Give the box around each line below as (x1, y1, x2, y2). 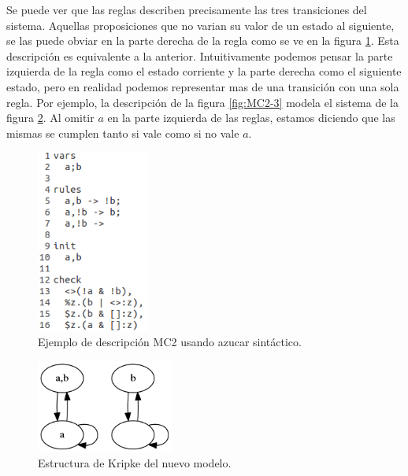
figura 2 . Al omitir (6, 109, 95, 126)
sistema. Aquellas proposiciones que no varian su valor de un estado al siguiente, (6, 17, 395, 33)
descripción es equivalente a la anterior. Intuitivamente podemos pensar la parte (6, 47, 393, 64)
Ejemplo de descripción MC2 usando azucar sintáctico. (38, 334, 302, 350)
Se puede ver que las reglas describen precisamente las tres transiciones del (6, 2, 367, 17)
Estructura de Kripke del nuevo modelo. (38, 455, 232, 471)
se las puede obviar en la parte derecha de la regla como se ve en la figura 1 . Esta (6, 32, 399, 49)
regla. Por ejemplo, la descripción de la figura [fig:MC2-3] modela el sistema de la (6, 94, 399, 110)
